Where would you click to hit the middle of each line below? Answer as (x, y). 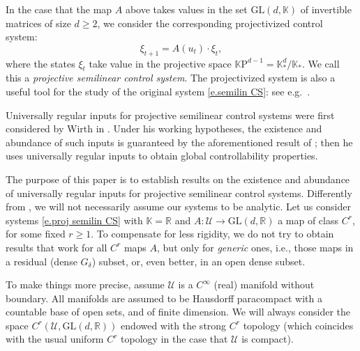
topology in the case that (174, 339)
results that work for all (57, 247)
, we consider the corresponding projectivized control (210, 23)
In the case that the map (59, 9)
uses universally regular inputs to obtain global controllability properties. (162, 156)
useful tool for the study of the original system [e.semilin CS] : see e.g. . (158, 91)
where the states (40, 63)
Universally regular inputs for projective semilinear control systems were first (170, 115)
